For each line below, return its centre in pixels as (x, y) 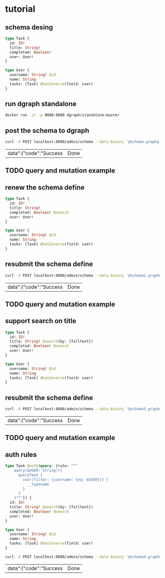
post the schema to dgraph (47, 131)
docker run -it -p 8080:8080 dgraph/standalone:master (62, 115)
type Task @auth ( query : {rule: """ (41, 466)
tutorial (20, 9)
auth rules (21, 454)
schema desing (29, 27)
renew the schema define (45, 187)
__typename (38, 484)
